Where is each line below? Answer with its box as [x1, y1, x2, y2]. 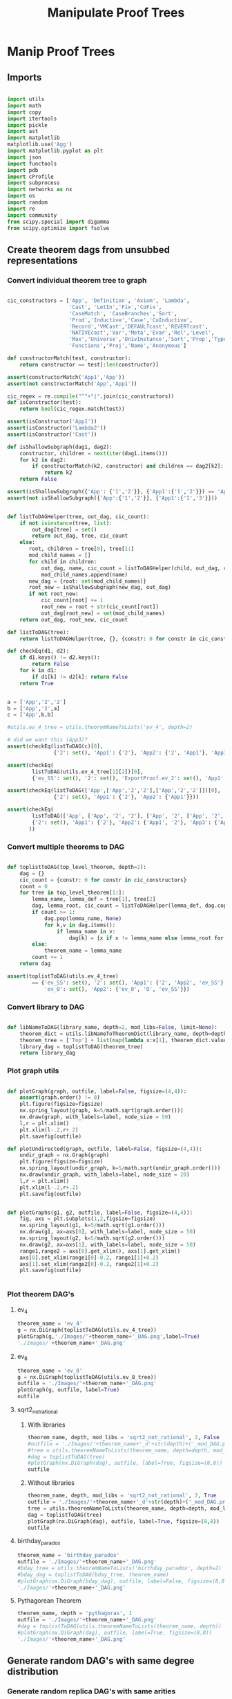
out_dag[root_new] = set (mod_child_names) [41, 610, 166, 617]
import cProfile [7, 173, 54, 180]
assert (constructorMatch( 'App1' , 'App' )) [7, 373, 126, 380]
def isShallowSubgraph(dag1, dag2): [7, 443, 113, 450]
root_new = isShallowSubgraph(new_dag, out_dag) [28, 584, 171, 591]
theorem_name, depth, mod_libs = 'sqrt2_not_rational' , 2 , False [27, 1434, 220, 1441]
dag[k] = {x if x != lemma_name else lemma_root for [68, 934, 224, 942]
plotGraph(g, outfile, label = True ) [17, 1387, 120, 1393]
